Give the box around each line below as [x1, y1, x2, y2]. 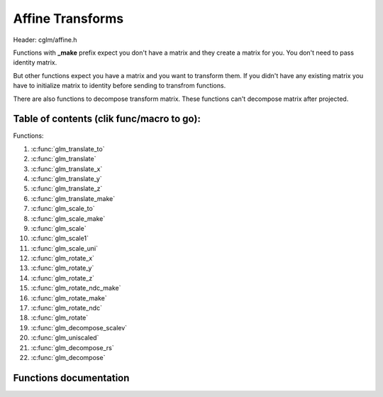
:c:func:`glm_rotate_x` [30, 254, 95, 263]
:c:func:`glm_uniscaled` [30, 334, 99, 342]
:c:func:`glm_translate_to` [30, 144, 105, 153]
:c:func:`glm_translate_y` [30, 174, 102, 183]
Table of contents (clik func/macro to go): [13, 113, 201, 125]
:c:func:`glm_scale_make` [30, 214, 106, 223]
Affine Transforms [13, 11, 124, 26]
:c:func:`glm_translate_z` [30, 185, 103, 193]
